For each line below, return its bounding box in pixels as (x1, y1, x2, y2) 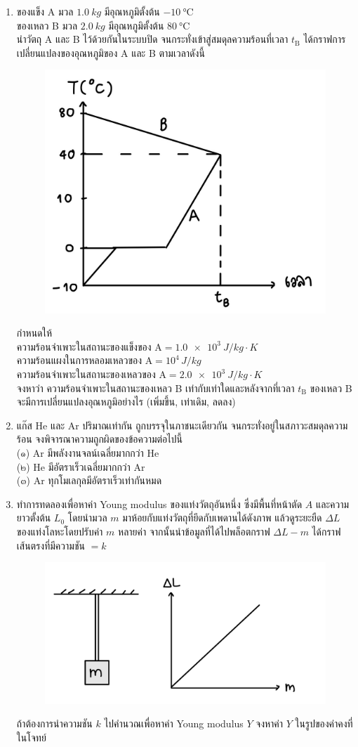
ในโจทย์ (16, 729, 46, 744)
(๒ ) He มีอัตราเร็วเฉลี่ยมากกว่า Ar (16, 459, 145, 474)
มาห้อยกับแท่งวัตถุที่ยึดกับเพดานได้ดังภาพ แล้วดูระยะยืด (122, 510, 322, 525)
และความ (315, 496, 350, 511)
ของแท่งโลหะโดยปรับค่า (16, 524, 103, 538)
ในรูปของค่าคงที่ (295, 716, 353, 731)
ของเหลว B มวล (16, 18, 78, 32)
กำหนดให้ (16, 325, 53, 340)
